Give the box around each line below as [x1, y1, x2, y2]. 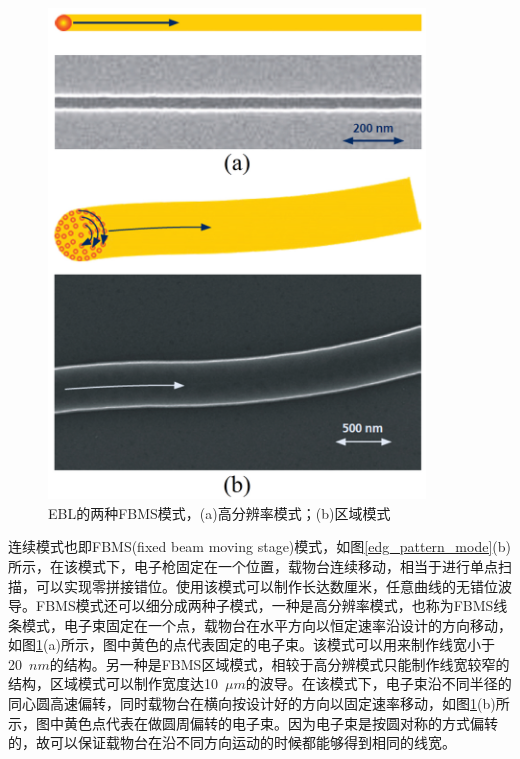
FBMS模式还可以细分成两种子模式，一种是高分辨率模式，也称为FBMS [35, 595, 494, 616]
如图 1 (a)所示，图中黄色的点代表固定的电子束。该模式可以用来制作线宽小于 [8, 634, 495, 655]
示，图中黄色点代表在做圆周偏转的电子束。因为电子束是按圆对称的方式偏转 [8, 712, 498, 733]
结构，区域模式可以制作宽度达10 [8, 673, 218, 694]
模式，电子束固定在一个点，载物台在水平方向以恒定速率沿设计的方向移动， [21, 614, 512, 635]
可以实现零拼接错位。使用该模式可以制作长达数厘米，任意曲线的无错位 [35, 575, 498, 596]
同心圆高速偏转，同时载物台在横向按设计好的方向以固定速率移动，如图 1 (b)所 [8, 693, 510, 714]
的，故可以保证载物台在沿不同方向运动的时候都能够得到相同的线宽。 [8, 732, 456, 753]
